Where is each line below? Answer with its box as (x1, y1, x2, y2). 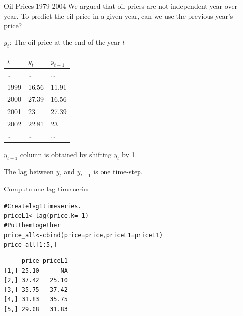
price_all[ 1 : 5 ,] (4, 241, 57, 249)
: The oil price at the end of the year (9, 36, 120, 47)
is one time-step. (93, 166, 143, 177)
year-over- (209, 1, 240, 11)
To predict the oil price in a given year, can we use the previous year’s (21, 10, 233, 21)
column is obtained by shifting (20, 149, 112, 159)
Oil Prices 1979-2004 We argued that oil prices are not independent (4, 1, 208, 11)
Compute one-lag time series (4, 184, 90, 194)
